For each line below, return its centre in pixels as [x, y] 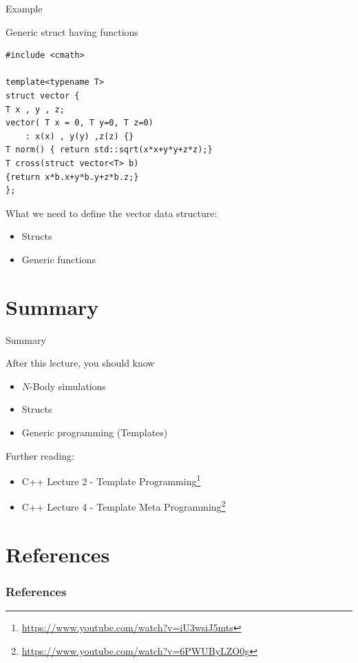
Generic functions [59, 259]
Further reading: [40, 455]
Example [24, 8]
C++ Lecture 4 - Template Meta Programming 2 [124, 506]
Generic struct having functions [72, 31]
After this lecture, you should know [80, 363]
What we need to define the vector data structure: [112, 213]
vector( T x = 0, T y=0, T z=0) [80, 123]
